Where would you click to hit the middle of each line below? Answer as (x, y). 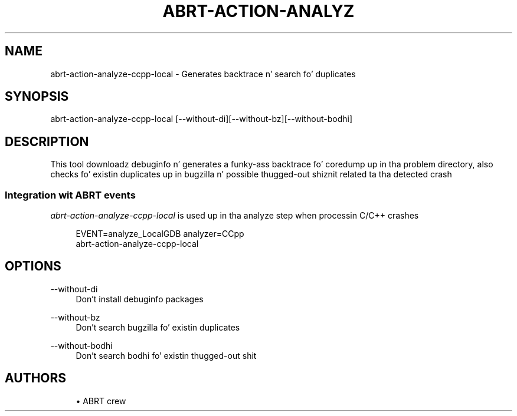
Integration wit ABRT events (70, 195)
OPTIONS (33, 266)
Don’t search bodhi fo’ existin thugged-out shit (166, 355)
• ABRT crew (101, 401)
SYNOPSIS (37, 97)
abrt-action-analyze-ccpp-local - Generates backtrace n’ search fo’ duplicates (203, 74)
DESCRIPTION (47, 141)
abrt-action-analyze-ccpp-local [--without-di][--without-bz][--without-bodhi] (202, 119)
